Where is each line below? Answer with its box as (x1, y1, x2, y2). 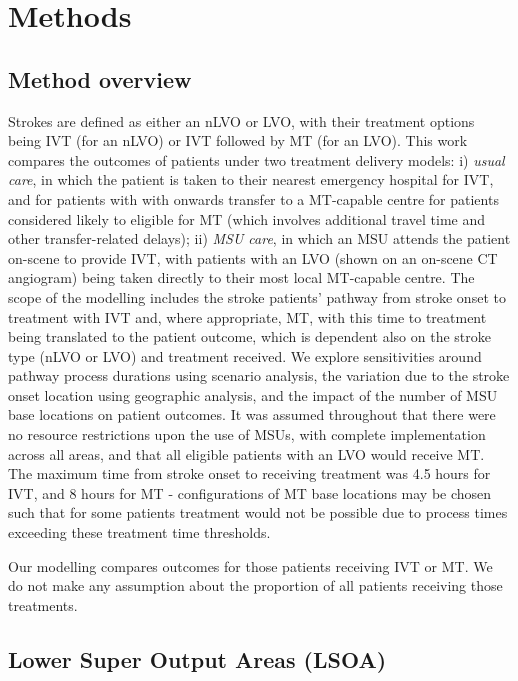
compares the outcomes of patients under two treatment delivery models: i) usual (8, 149, 505, 170)
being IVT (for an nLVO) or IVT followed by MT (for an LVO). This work (8, 130, 468, 151)
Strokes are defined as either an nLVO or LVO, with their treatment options (8, 110, 475, 131)
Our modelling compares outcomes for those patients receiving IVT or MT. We (8, 555, 493, 576)
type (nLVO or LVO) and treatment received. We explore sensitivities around (8, 345, 482, 366)
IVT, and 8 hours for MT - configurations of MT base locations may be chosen (8, 482, 492, 503)
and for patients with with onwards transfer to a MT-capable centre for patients (8, 188, 499, 209)
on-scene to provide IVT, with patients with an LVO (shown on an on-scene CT (8, 247, 498, 268)
